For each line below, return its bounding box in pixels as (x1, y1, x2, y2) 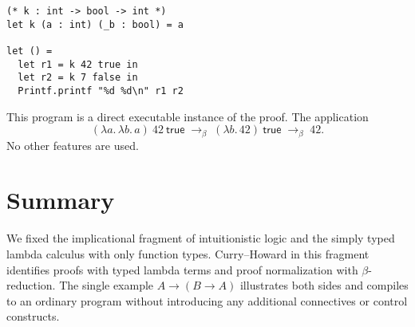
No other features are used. (6, 136, 139, 153)
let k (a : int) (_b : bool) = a (6, 18, 184, 30)
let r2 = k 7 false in (18, 72, 138, 84)
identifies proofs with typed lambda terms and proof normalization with (6, 261, 358, 278)
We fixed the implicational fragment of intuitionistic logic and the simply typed (6, 230, 395, 246)
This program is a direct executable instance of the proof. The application (6, 108, 369, 124)
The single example (59, 277, 154, 294)
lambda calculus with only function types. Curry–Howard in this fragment (6, 245, 370, 262)
